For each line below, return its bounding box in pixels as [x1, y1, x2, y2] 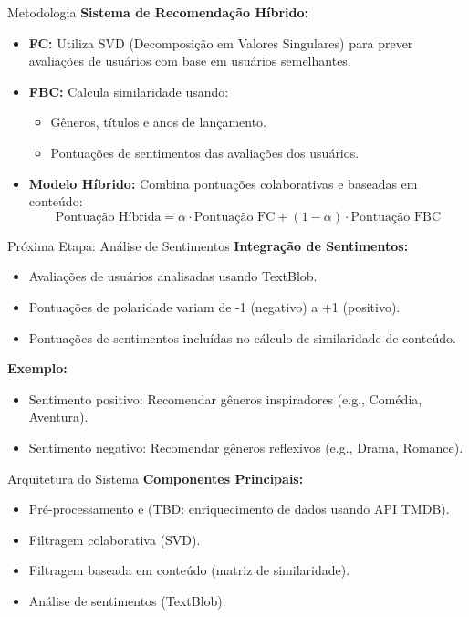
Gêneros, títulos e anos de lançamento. [50, 112, 266, 131]
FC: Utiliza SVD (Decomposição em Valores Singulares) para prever [28, 33, 413, 52]
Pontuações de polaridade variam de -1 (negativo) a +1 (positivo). [28, 297, 401, 316]
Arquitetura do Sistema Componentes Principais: [7, 468, 304, 487]
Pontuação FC [193, 210, 276, 224]
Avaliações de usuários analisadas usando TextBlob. [28, 267, 318, 286]
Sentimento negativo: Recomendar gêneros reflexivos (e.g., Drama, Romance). [28, 437, 464, 456]
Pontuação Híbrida [55, 210, 162, 224]
